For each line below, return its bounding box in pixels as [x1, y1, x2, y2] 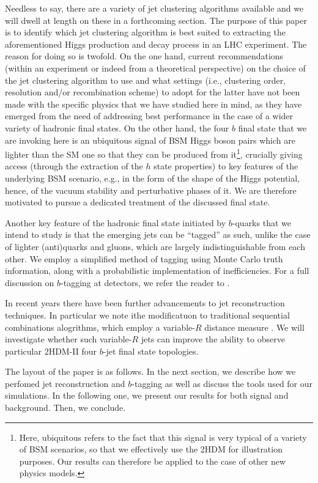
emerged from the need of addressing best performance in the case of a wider [5, 109, 294, 122]
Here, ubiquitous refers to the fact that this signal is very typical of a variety [19, 430, 307, 443]
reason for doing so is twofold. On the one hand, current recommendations [5, 50, 284, 62]
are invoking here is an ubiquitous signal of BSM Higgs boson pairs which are [5, 133, 295, 146]
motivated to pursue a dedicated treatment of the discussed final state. [5, 196, 270, 208]
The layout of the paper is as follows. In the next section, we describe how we [5, 365, 296, 378]
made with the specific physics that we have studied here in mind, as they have [5, 97, 302, 110]
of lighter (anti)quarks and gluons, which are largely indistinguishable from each [5, 240, 305, 253]
